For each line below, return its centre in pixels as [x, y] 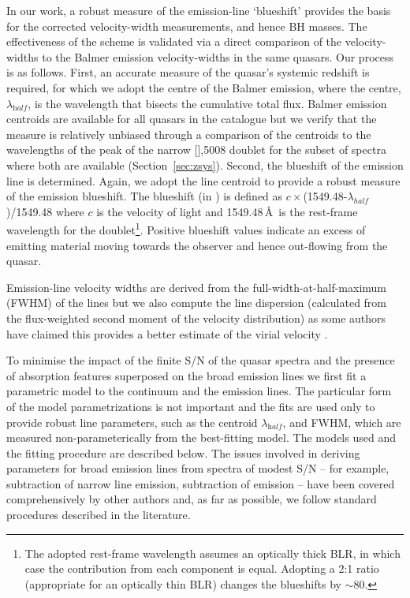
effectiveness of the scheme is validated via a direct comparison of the [174, 41]
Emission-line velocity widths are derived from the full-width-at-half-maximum [197, 287]
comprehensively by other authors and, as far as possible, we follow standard [192, 499]
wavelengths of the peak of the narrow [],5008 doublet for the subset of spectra [196, 149]
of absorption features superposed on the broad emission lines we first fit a [186, 375]
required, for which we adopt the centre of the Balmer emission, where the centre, [204, 87]
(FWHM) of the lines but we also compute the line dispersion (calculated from [197, 303]
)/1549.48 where [45, 211]
